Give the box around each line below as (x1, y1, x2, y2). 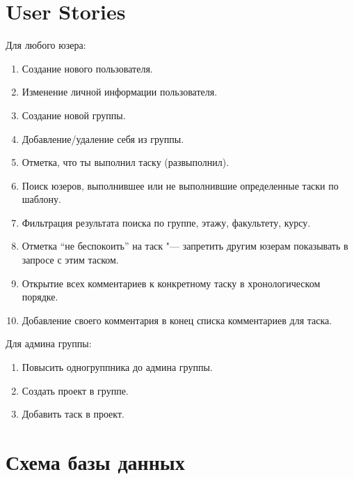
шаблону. (22, 192, 61, 206)
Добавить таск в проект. (22, 406, 124, 421)
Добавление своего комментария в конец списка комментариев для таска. (22, 312, 332, 327)
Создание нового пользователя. (22, 61, 153, 75)
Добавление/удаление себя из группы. (22, 131, 184, 146)
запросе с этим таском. (22, 252, 119, 267)
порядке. (22, 289, 58, 304)
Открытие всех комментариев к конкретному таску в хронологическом (22, 275, 321, 290)
